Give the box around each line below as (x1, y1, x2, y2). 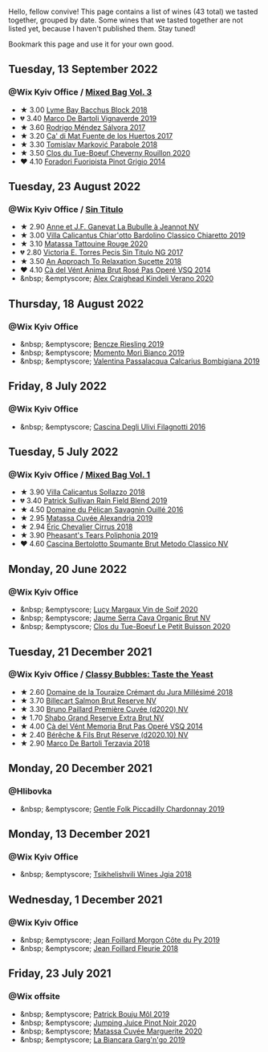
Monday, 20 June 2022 (8, 562, 127, 576)
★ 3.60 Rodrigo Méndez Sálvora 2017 (19, 122, 146, 132)
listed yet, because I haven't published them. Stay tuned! (8, 24, 197, 33)
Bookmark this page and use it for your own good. (8, 39, 174, 49)
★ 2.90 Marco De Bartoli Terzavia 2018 (19, 738, 150, 748)
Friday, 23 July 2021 (8, 967, 112, 981)
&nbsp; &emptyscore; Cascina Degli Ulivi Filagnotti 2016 (19, 421, 206, 432)
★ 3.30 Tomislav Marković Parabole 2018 (19, 140, 158, 149)
